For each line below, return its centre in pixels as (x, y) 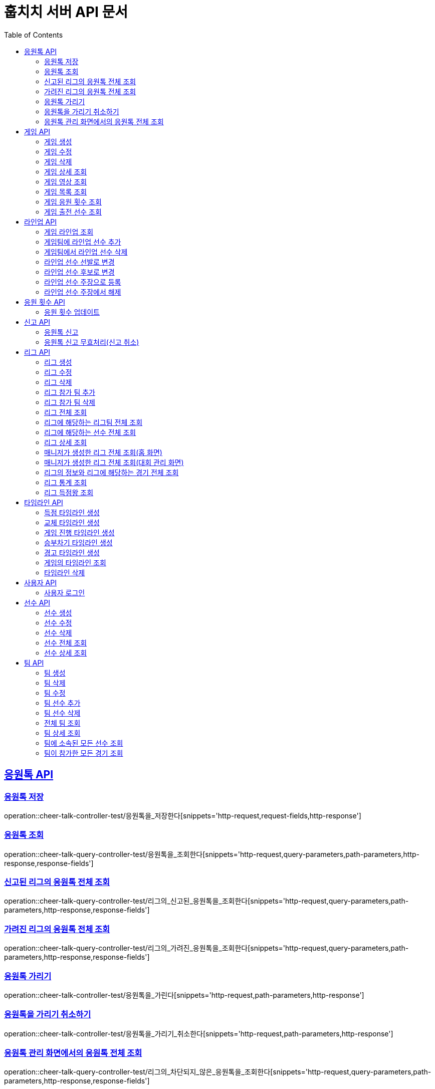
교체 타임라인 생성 (72, 522)
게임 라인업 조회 (69, 232)
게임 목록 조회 (66, 191)
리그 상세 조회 (66, 442)
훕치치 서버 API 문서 (66, 12)
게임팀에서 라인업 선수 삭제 (86, 252)
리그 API (37, 352)
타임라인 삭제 (65, 572)
